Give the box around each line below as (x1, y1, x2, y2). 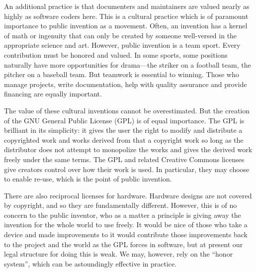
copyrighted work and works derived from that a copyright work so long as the (4, 134, 244, 145)
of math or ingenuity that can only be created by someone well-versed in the (4, 30, 237, 40)
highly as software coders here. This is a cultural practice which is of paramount (4, 10, 249, 21)
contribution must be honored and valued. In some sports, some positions (4, 49, 228, 60)
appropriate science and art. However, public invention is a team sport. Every (4, 40, 241, 50)
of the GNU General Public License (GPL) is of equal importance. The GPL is (4, 115, 245, 125)
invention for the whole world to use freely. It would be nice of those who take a (4, 219, 248, 230)
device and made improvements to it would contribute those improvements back (4, 229, 248, 240)
